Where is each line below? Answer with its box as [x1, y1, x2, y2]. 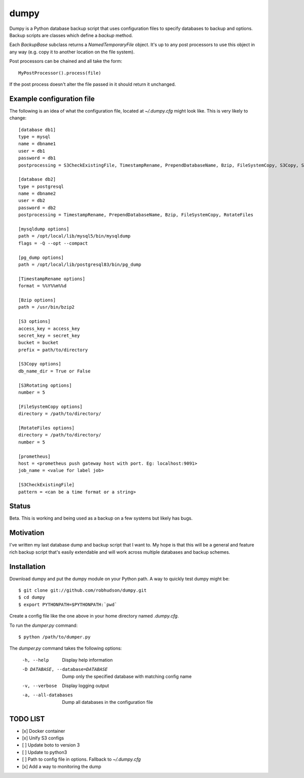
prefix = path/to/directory [18, 347, 88, 353]
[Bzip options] [18, 297, 56, 303]
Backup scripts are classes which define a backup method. [9, 32, 133, 38]
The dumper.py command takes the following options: [9, 645, 122, 652]
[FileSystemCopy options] [18, 403, 83, 410]
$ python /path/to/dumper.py [18, 634, 91, 639]
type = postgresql [18, 183, 64, 189]
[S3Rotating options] [18, 382, 72, 388]
